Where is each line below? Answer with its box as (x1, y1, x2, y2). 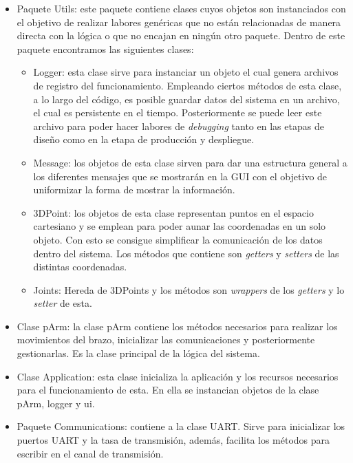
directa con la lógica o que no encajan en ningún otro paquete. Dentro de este (17, 28, 345, 43)
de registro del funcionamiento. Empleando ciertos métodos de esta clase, (33, 78, 342, 92)
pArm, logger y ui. (17, 396, 95, 410)
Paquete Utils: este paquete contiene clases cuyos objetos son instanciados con (17, 1, 346, 15)
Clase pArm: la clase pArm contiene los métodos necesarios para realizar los (17, 319, 338, 333)
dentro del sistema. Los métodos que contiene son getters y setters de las (33, 246, 339, 260)
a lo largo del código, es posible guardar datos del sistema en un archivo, (33, 91, 340, 106)
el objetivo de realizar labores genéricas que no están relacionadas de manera (17, 14, 341, 29)
